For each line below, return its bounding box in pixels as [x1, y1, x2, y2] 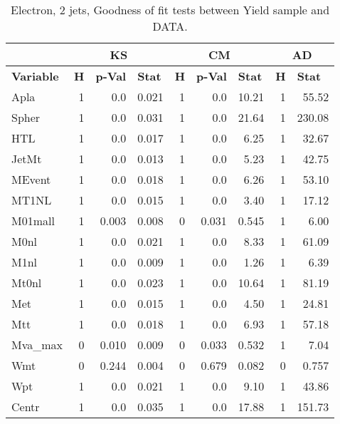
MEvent [11, 171, 51, 187]
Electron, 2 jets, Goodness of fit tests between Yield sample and [11, 1, 330, 18]
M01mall [11, 212, 55, 229]
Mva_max [11, 336, 63, 353]
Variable [11, 68, 59, 84]
